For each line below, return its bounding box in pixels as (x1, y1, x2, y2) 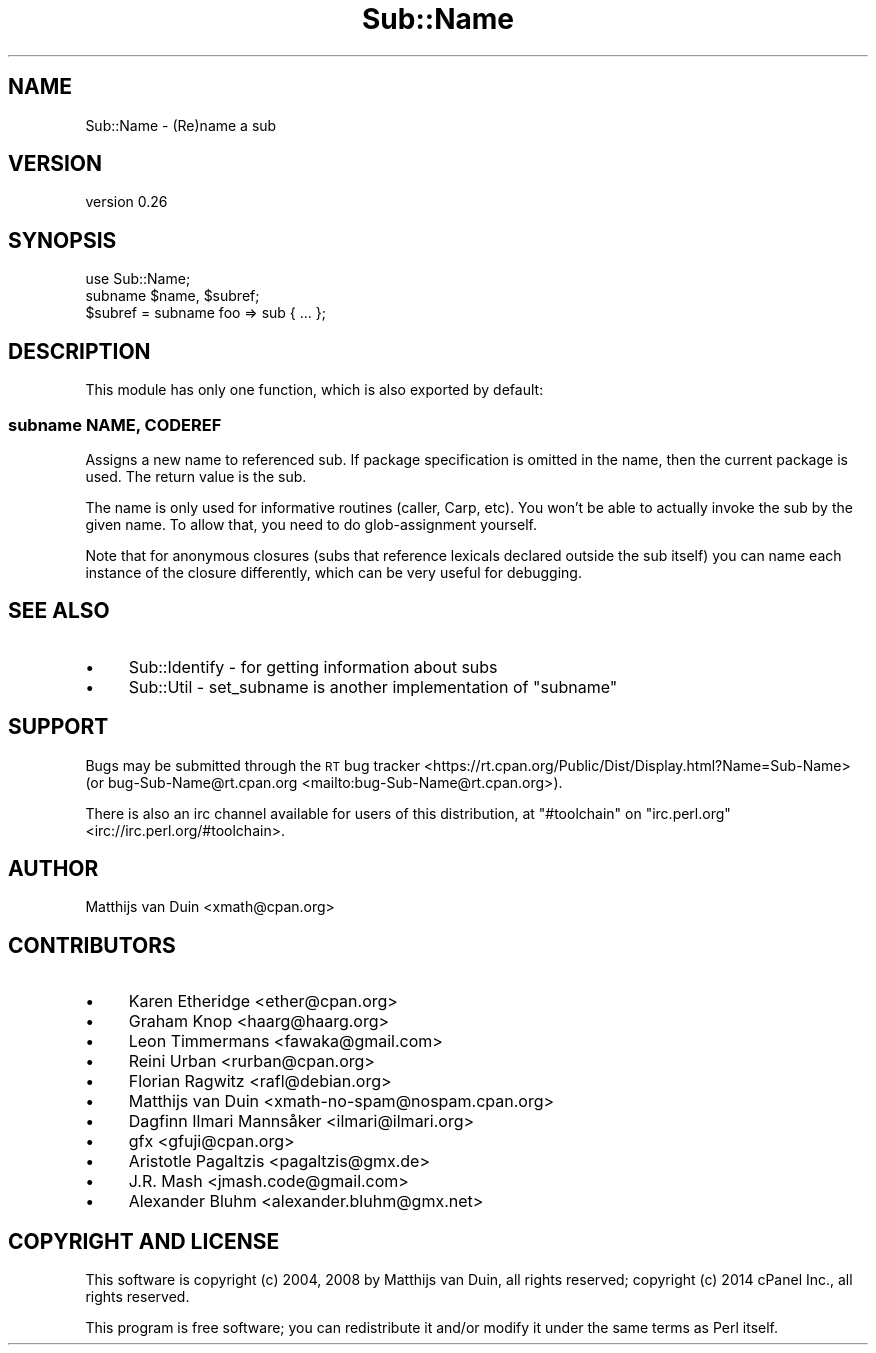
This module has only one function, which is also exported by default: (85, 381, 544, 399)
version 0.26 (85, 193, 168, 211)
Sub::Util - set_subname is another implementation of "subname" (128, 676, 618, 697)
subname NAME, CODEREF (8, 414, 222, 435)
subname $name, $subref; (85, 287, 260, 305)
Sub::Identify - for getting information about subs (128, 656, 498, 677)
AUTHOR (8, 855, 99, 881)
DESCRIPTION (8, 338, 151, 364)
